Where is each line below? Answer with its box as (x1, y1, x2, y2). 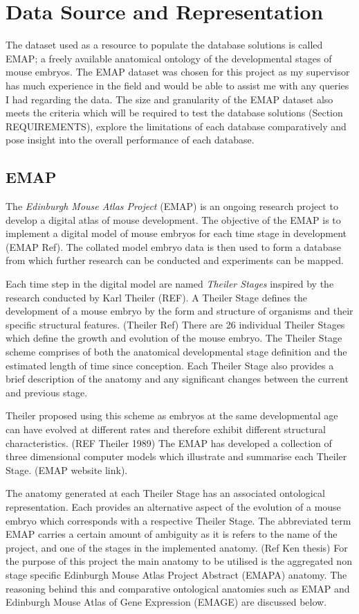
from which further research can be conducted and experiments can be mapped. (6, 253, 344, 267)
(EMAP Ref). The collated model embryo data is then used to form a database (6, 239, 342, 254)
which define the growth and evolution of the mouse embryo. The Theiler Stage (6, 331, 342, 345)
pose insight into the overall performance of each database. (6, 132, 255, 147)
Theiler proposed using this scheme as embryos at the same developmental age (6, 408, 338, 423)
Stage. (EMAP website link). (6, 462, 128, 477)
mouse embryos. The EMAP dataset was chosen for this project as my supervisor (6, 64, 350, 79)
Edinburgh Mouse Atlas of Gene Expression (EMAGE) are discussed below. (6, 595, 327, 609)
